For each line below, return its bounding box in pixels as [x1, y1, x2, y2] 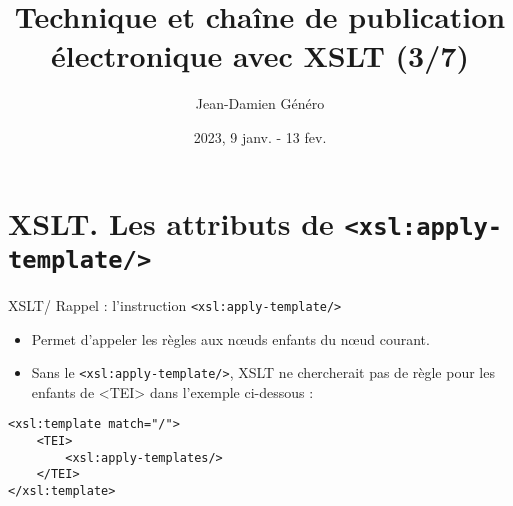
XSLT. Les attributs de [8, 202, 334, 243]
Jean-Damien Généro [195, 93, 325, 114]
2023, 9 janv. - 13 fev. [193, 126, 327, 147]
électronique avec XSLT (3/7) [51, 35, 469, 76]
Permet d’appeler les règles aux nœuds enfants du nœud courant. [31, 328, 430, 349]
